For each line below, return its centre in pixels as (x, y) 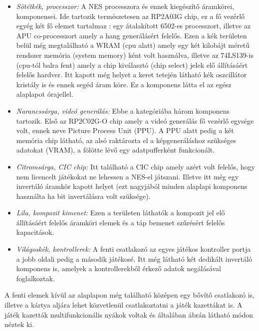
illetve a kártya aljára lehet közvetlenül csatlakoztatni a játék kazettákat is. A (124, 305)
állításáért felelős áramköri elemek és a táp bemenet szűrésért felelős (121, 222)
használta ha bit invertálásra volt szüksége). (83, 196)
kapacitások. (35, 232)
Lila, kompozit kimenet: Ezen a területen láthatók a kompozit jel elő (121, 213)
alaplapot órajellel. (45, 94)
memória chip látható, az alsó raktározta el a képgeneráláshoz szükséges (126, 140)
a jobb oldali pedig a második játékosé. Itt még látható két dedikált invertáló (134, 258)
